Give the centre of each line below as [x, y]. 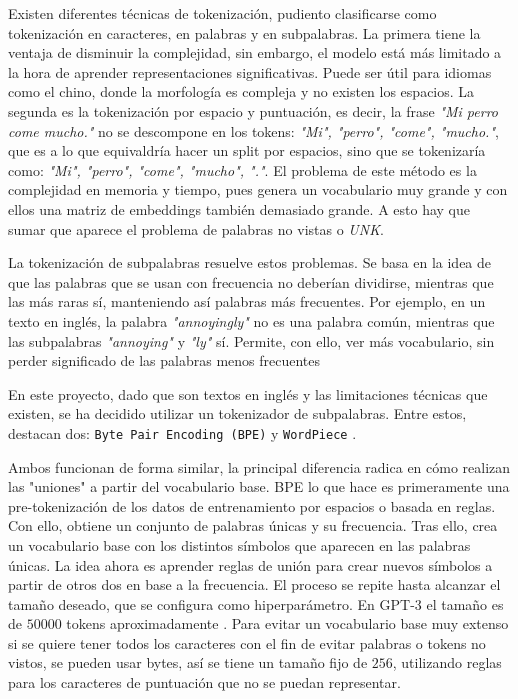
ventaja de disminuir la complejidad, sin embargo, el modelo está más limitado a [255, 52]
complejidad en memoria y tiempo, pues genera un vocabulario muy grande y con [258, 189]
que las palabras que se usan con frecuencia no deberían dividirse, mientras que [251, 281]
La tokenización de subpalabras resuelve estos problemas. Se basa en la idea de [250, 262]
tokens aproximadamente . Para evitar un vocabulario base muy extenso [287, 623]
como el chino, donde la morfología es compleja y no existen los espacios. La [241, 91]
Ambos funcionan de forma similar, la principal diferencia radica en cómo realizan [259, 466]
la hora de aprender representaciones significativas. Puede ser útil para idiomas [250, 71]
